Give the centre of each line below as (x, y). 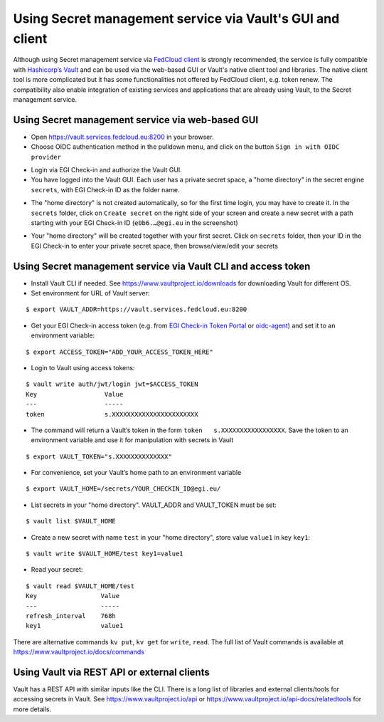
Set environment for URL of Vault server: (90, 293)
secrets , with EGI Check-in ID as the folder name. (105, 189)
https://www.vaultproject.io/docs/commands (79, 652)
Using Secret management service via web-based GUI (136, 120)
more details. (32, 709)
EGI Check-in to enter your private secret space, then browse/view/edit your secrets (155, 246)
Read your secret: (57, 570)
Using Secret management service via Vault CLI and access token (162, 266)
